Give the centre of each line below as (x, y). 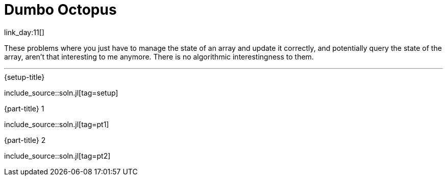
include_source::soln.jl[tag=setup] (61, 93)
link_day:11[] (24, 32)
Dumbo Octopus (60, 10)
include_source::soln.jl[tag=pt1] (57, 124)
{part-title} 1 (24, 108)
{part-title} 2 (25, 140)
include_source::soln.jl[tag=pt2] (57, 156)
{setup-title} (24, 77)
